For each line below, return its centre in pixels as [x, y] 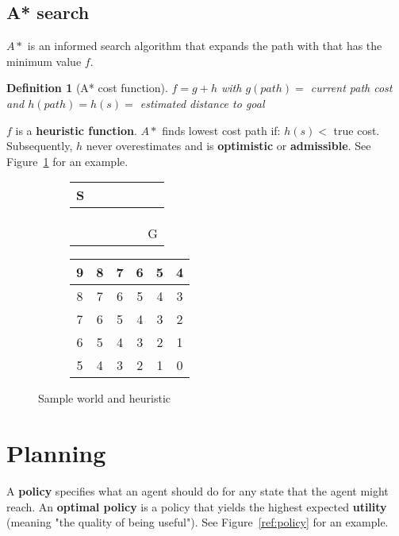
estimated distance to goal [202, 103]
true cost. [357, 130]
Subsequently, [40, 146]
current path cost [351, 88]
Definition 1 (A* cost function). [87, 88]
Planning [56, 453]
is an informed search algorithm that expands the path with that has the [205, 46]
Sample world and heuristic [105, 398]
